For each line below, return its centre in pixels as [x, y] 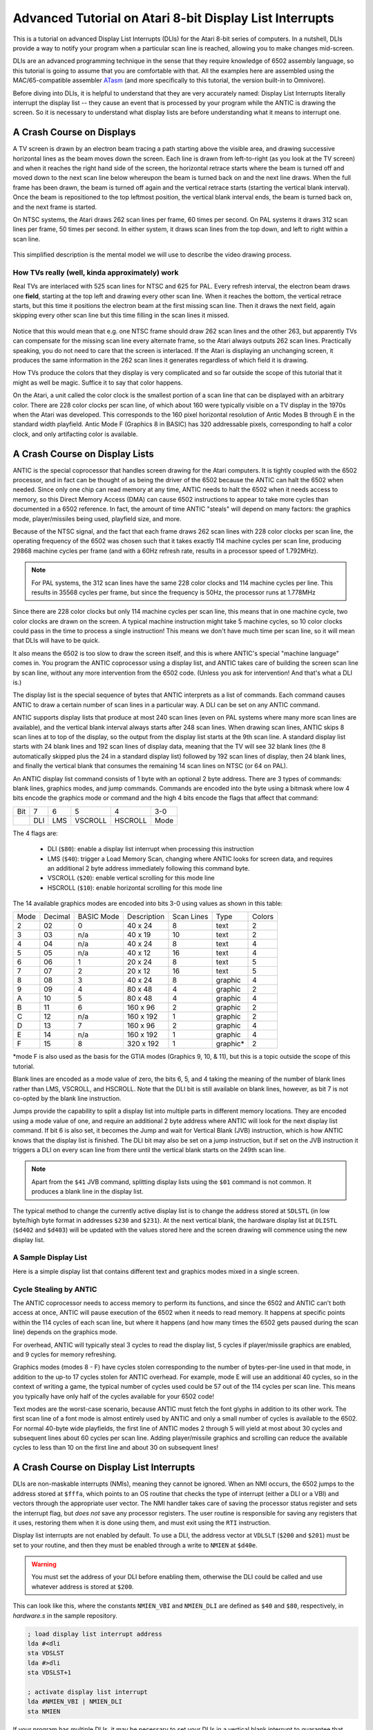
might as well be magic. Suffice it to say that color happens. [98, 382]
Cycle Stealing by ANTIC [55, 1289]
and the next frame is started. [55, 207]
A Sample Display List [50, 1257]
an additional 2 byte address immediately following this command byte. [149, 868]
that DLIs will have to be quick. [56, 641]
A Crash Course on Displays [74, 133]
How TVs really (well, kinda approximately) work [96, 272]
